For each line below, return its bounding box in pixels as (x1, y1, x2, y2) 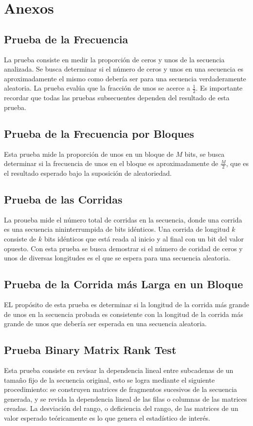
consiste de (4, 233, 36, 243)
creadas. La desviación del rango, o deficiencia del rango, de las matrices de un (4, 403, 238, 413)
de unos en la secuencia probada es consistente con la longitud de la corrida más (4, 309, 243, 319)
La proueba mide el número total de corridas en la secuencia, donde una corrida (4, 214, 242, 224)
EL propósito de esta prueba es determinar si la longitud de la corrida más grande (4, 299, 249, 309)
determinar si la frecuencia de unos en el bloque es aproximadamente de (4, 158, 218, 168)
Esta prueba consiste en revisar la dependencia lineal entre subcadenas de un (4, 365, 234, 375)
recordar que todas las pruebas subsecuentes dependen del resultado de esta (4, 93, 230, 103)
